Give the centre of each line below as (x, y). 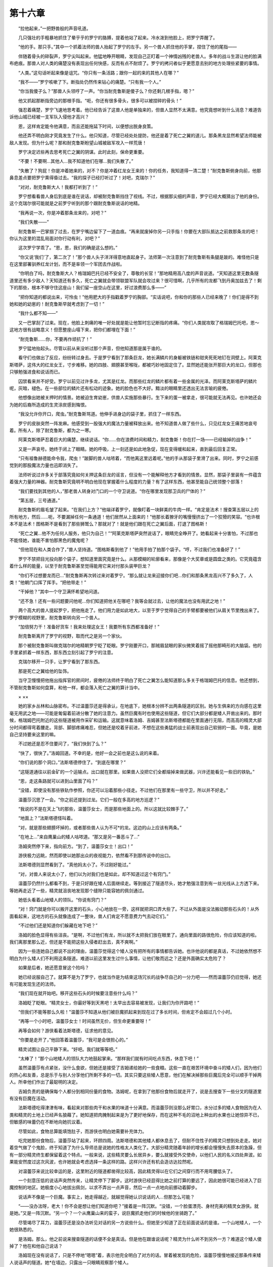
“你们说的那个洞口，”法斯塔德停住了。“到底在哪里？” (72, 762)
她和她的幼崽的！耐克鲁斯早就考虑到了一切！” (57, 304)
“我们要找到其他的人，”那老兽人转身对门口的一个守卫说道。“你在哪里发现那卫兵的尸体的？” (112, 491)
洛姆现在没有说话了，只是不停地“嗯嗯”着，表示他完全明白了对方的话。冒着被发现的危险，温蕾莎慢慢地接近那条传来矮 (140, 1255)
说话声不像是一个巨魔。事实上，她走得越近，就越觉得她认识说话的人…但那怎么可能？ (106, 1197)
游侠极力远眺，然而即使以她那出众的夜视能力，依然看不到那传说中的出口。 (96, 855)
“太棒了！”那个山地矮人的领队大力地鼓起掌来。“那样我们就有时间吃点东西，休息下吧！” (108, 1059)
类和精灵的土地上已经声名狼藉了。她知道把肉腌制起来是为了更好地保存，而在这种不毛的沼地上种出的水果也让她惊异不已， (135, 1114)
